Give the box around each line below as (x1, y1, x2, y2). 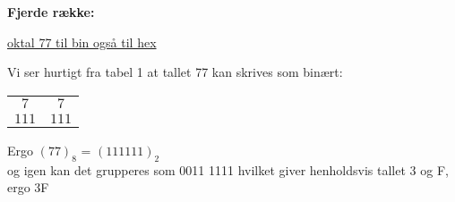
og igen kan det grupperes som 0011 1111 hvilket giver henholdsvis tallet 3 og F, (7, 160, 449, 179)
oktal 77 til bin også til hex (7, 32, 157, 51)
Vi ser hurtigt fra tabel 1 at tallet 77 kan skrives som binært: (7, 63, 343, 81)
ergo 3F (7, 178, 49, 197)
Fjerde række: (7, 3, 95, 21)
